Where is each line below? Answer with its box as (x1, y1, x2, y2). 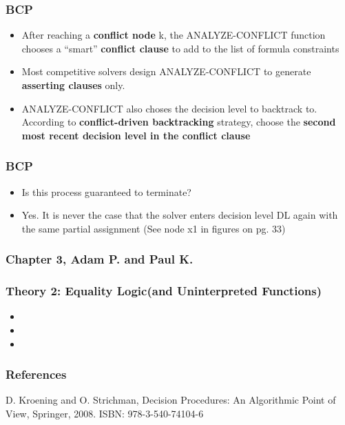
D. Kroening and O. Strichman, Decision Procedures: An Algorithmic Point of (6, 393, 336, 407)
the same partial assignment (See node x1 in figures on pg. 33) (21, 221, 286, 235)
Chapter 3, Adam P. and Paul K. (6, 250, 194, 268)
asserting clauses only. (21, 78, 125, 92)
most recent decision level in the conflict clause (21, 128, 251, 142)
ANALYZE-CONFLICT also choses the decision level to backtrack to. (21, 101, 317, 115)
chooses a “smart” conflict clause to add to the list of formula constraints (21, 41, 339, 55)
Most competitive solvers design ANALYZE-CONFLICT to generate (21, 64, 311, 79)
